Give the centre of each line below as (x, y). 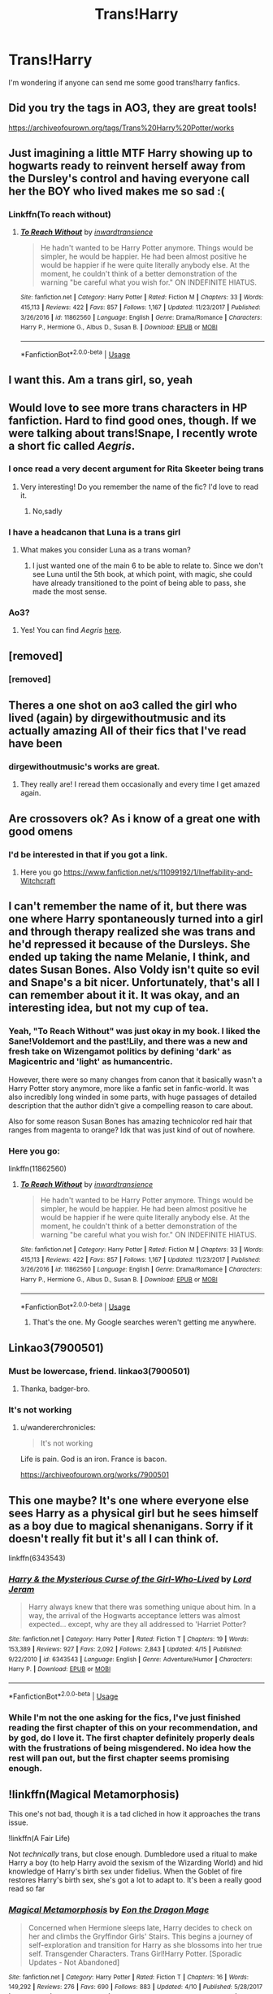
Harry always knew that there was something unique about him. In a (142, 1607)
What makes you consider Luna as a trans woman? (105, 550)
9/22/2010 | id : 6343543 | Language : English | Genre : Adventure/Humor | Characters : (130, 1659)
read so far (27, 1889)
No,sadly (47, 511)
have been (35, 744)
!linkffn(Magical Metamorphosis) (94, 1795)
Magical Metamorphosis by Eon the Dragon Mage (109, 1910)
